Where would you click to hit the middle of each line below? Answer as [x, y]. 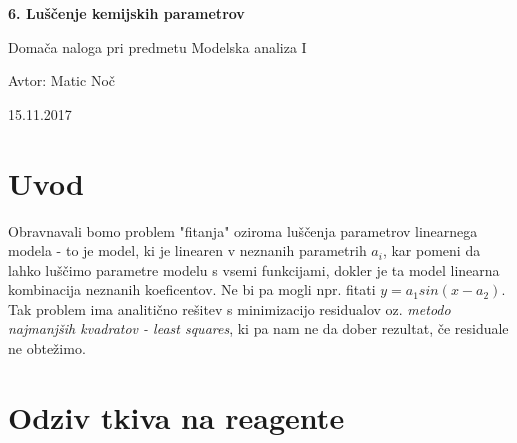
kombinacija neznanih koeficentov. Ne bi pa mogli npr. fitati [192, 289]
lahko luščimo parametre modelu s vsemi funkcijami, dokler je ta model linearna [254, 269]
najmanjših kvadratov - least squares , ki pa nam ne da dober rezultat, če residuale [258, 328]
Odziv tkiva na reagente [176, 416]
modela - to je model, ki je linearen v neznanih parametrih [187, 250]
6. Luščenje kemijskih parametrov [126, 13]
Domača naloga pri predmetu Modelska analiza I [157, 46]
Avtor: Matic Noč [61, 80]
